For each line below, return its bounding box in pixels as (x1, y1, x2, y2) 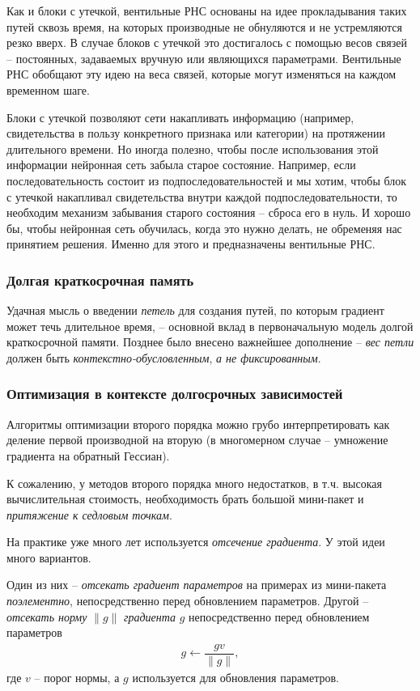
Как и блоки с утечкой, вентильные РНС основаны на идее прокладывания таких (6, 2, 407, 19)
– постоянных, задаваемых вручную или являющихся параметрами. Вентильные (6, 49, 401, 66)
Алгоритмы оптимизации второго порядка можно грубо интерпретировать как (6, 415, 390, 432)
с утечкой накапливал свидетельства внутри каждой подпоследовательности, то (6, 188, 397, 205)
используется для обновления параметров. (132, 668, 339, 685)
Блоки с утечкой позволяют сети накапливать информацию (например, (6, 108, 354, 125)
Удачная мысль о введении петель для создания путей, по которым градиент (6, 302, 384, 319)
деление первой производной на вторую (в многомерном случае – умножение (6, 431, 388, 448)
